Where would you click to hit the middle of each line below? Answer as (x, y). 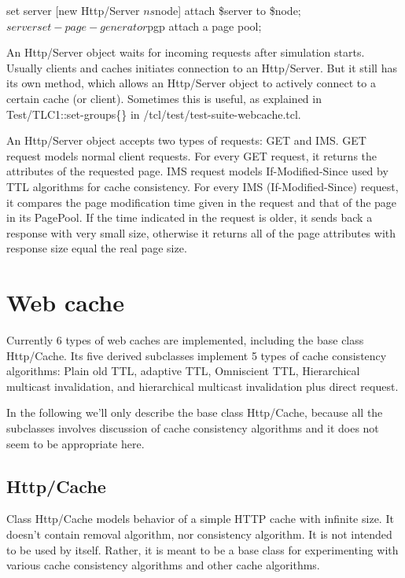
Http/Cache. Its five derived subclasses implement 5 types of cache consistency (197, 355)
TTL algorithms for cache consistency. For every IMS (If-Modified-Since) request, (202, 186)
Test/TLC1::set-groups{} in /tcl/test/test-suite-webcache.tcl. (154, 114)
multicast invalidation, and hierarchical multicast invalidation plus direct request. (202, 386)
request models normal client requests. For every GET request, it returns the (192, 155)
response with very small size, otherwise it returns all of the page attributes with (201, 232)
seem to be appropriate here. (75, 443)
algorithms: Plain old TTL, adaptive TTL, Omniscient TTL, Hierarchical (183, 371)
